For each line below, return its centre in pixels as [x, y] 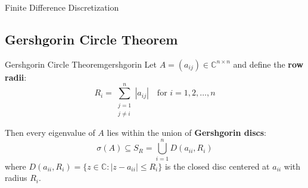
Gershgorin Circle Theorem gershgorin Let [81, 64]
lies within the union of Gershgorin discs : [186, 132]
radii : [16, 77]
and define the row [268, 64]
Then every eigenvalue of [50, 132]
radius [16, 178]
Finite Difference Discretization [62, 7]
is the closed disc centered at [217, 166]
